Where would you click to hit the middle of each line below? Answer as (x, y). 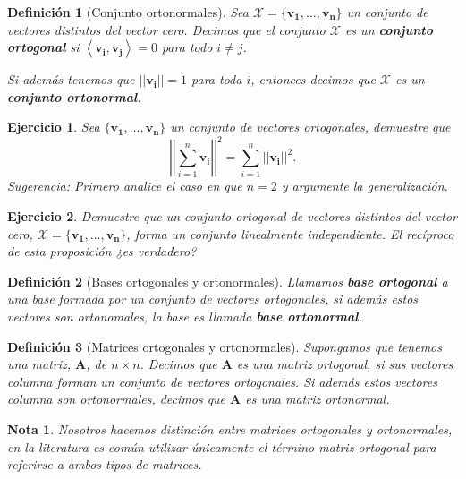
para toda (217, 79)
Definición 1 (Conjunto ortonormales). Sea (128, 12)
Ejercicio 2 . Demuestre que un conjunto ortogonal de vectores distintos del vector (233, 216)
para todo (187, 47)
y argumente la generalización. (364, 186)
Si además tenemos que (71, 79)
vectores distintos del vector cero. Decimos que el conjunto (166, 29)
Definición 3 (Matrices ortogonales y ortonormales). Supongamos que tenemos (225, 346)
